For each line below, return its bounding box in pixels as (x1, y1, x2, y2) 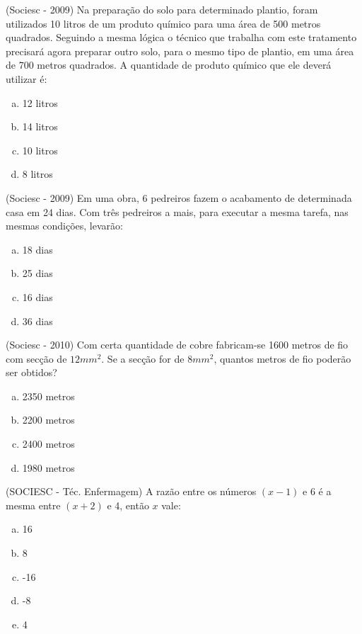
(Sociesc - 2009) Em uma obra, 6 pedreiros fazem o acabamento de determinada (6, 190, 352, 205)
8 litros (22, 166, 53, 181)
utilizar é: (6, 71, 47, 86)
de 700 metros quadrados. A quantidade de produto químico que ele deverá (6, 57, 332, 72)
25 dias (22, 266, 53, 281)
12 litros (22, 95, 58, 110)
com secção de (6, 351, 67, 366)
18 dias (22, 242, 53, 256)
